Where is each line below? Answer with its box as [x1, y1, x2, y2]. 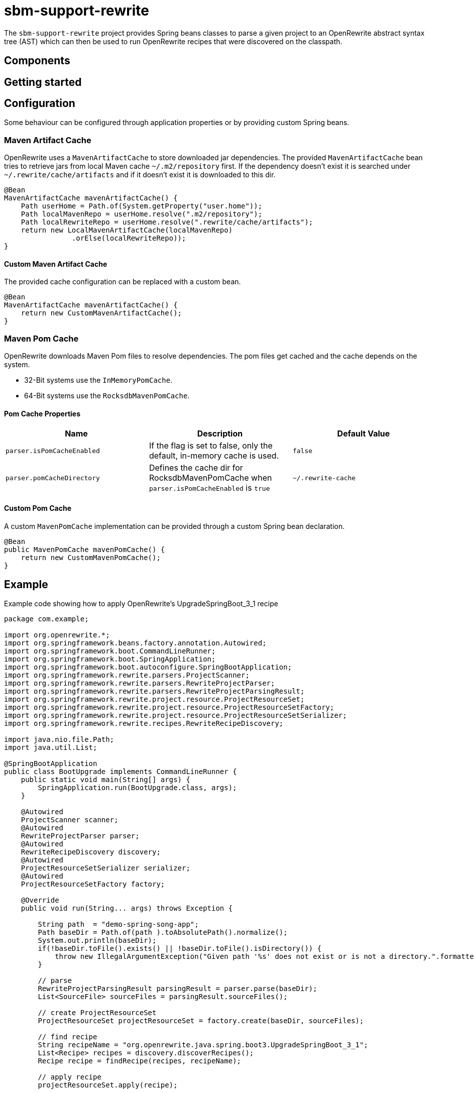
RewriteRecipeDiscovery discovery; [21, 848, 161, 856]
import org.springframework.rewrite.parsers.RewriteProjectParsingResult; [4, 687, 305, 696]
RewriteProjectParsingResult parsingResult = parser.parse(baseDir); [38, 985, 317, 993]
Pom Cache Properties [4, 409, 80, 418]
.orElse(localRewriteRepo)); [71, 234, 186, 243]
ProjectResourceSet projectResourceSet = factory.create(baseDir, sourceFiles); [38, 1017, 364, 1025]
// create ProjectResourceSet [38, 1009, 157, 1017]
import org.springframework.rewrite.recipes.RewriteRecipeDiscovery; [4, 719, 284, 728]
